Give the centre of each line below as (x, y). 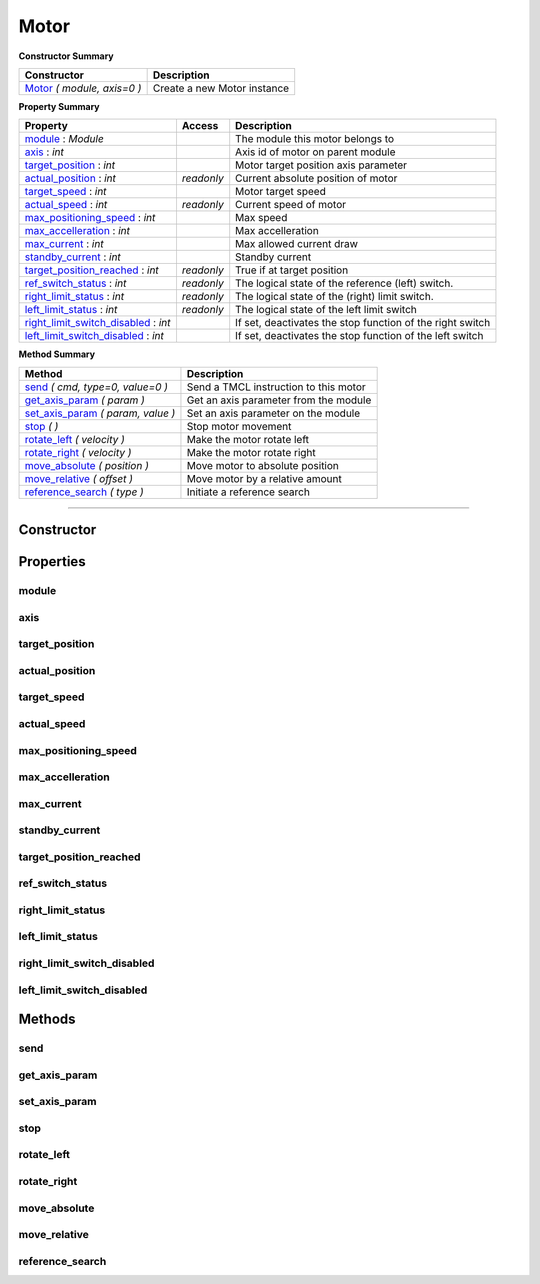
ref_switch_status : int (75, 283)
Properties (52, 561)
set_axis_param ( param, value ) (100, 413)
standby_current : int (73, 257)
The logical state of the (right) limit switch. (334, 297)
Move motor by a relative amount (264, 478)
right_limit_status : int (74, 297)
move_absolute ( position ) (86, 465)
